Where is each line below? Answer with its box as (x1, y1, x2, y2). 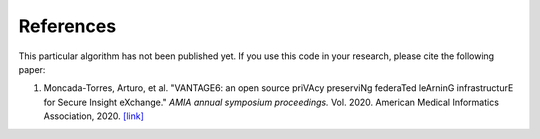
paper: (18, 63, 46, 75)
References (18, 15, 117, 37)
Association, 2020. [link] (43, 110, 144, 122)
